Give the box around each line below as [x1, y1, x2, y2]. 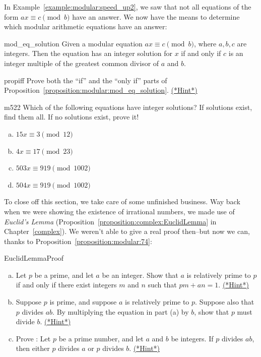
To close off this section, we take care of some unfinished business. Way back [4, 196, 240, 207]
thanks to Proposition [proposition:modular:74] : [4, 235, 152, 246]
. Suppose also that [195, 296, 254, 307]
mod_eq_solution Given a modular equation [4, 38, 143, 48]
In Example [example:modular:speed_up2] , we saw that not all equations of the [4, 2, 251, 12]
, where [193, 38, 217, 48]
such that [148, 279, 177, 290]
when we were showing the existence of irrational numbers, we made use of [4, 206, 235, 216]
